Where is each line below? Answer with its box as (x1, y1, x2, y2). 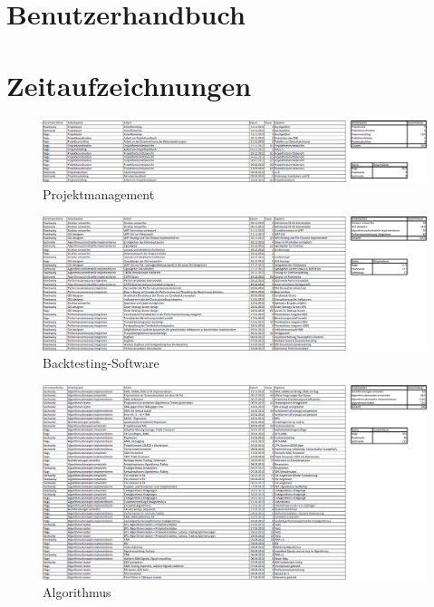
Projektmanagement (43, 185, 155, 204)
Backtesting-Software (43, 353, 159, 372)
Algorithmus (43, 583, 111, 602)
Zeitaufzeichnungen (6, 66, 252, 103)
